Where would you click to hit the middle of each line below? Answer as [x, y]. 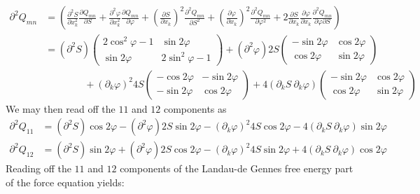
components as [195, 108]
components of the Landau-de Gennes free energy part [237, 168]
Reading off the [38, 168]
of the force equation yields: [65, 182]
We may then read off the [61, 108]
